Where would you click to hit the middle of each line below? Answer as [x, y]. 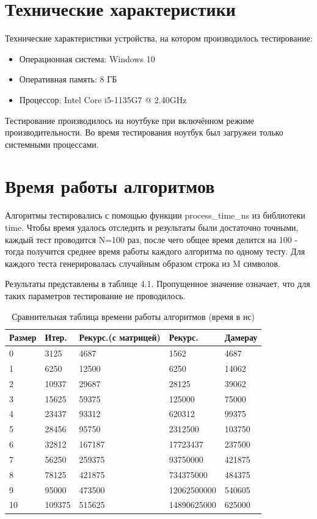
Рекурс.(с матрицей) [120, 337]
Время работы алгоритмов [110, 186]
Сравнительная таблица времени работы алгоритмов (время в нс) [133, 316]
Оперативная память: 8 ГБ [68, 79]
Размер [23, 337]
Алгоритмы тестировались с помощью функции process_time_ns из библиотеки [155, 215]
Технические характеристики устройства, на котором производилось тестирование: [159, 38]
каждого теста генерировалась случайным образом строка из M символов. [143, 263]
